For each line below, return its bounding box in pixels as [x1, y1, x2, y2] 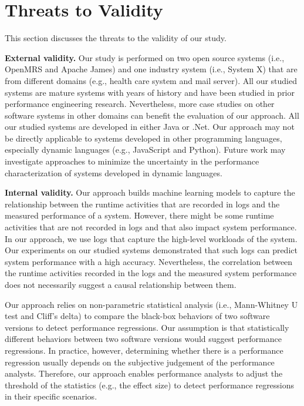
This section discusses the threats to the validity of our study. [5, 32, 227, 44]
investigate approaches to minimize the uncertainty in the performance [5, 155, 259, 167]
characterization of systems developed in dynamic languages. [5, 166, 222, 179]
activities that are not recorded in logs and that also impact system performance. [5, 221, 297, 233]
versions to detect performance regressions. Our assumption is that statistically [5, 321, 289, 333]
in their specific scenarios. [5, 390, 97, 402]
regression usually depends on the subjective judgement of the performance [5, 355, 275, 368]
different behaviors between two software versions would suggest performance [5, 333, 282, 345]
